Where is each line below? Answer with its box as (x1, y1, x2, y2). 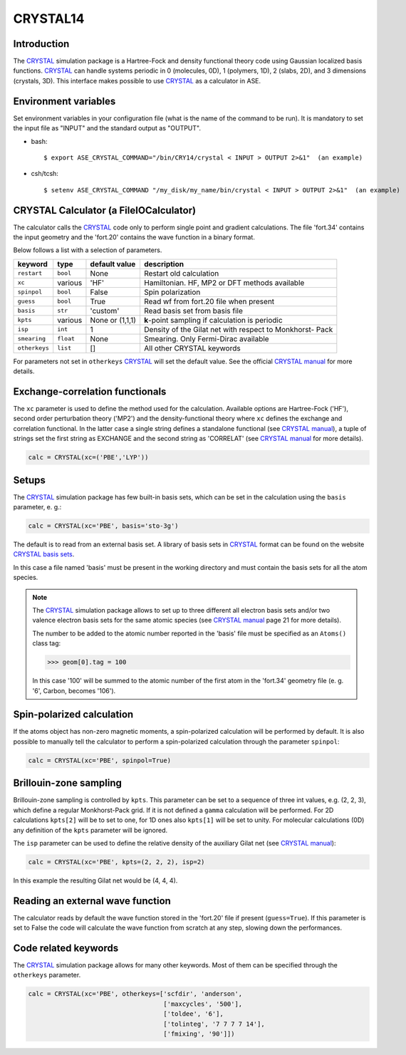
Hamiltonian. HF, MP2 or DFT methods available (143, 278, 305, 288)
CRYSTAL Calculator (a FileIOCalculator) (13, 204, 196, 217)
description (143, 259, 184, 269)
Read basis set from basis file (143, 306, 244, 316)
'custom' (90, 306, 120, 316)
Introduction (13, 38, 70, 50)
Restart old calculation (143, 268, 219, 278)
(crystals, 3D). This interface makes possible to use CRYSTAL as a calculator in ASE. (13, 76, 261, 85)
